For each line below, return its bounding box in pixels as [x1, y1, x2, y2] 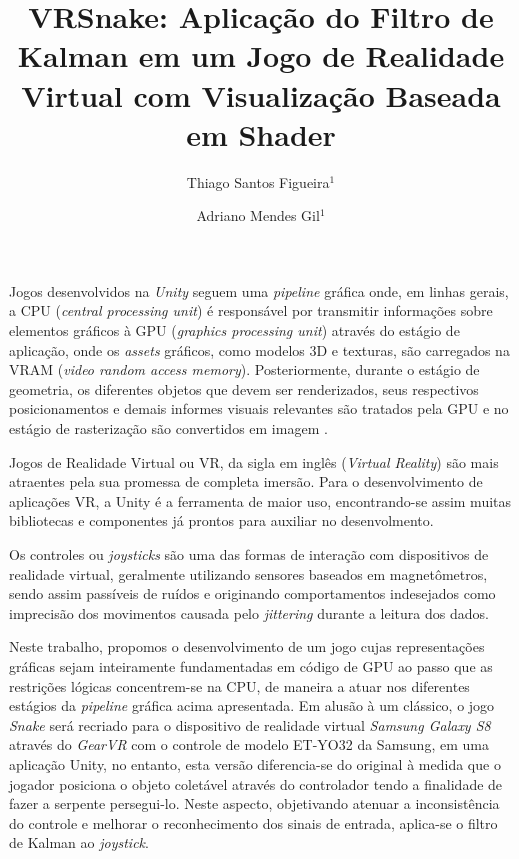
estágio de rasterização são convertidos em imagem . [9, 418, 328, 439]
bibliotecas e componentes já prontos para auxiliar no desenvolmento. [9, 510, 434, 531]
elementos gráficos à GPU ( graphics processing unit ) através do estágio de [9, 320, 460, 341]
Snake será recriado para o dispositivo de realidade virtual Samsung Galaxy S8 [9, 714, 491, 735]
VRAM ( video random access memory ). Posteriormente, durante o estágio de [9, 359, 480, 380]
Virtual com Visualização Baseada [21, 74, 501, 115]
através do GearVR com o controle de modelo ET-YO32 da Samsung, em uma [9, 734, 489, 755]
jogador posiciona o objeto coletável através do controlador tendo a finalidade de [9, 773, 503, 794]
